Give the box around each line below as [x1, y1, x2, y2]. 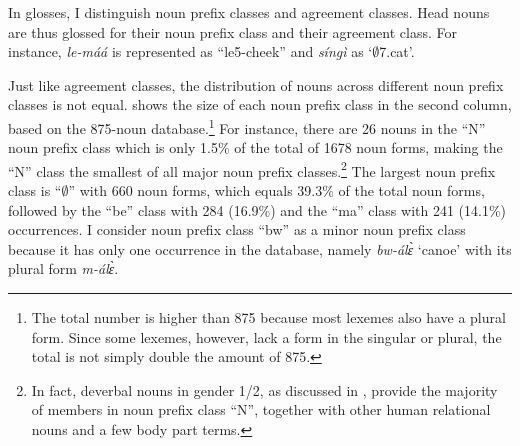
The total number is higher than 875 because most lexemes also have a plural [31, 307, 506, 328]
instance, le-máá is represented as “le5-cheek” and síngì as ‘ [8, 41, 373, 62]
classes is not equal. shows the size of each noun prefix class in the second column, [8, 94, 512, 115]
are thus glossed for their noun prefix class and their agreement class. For [8, 21, 457, 42]
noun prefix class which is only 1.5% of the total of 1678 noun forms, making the [8, 137, 503, 158]
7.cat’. [379, 41, 415, 62]
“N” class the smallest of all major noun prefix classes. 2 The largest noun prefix [8, 157, 496, 181]
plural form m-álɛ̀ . [8, 258, 119, 279]
